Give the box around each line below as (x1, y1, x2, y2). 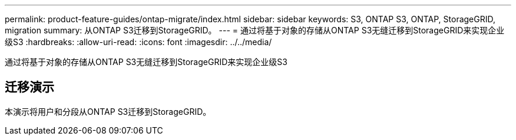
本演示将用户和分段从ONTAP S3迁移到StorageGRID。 (5, 106, 211, 117)
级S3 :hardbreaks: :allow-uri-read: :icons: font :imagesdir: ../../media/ (5, 37, 272, 47)
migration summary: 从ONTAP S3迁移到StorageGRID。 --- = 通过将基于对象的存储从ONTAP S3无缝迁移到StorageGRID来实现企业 (5, 25, 505, 35)
